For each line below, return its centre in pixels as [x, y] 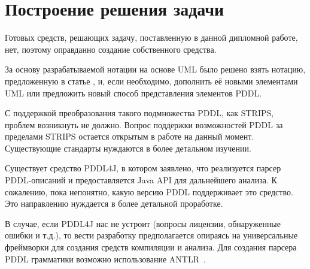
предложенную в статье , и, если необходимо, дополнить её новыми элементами [151, 81]
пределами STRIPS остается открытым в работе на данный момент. [130, 136]
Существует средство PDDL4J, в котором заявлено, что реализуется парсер [143, 168]
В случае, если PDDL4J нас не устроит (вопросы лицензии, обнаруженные [143, 223]
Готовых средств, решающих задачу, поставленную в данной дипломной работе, [151, 37]
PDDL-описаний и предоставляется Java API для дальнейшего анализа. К [141, 180]
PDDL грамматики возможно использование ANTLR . [105, 259]
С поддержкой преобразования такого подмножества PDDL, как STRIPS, [139, 113]
